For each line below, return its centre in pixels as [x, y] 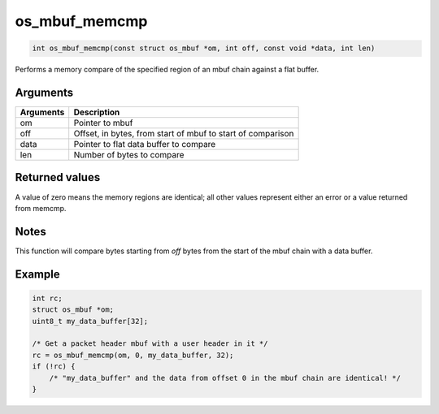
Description [97, 112]
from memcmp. [41, 208]
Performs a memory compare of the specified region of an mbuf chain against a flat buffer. [167, 70]
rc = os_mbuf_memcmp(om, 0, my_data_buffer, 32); [133, 355]
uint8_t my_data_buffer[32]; [90, 321]
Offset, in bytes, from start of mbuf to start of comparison [184, 134]
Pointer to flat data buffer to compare [145, 144]
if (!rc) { [54, 367]
